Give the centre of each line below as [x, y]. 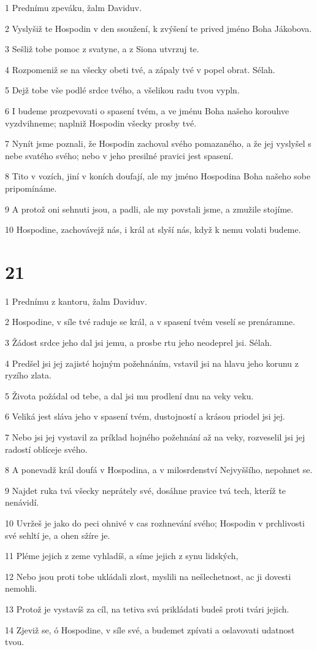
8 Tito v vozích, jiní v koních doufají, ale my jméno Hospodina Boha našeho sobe [158, 176]
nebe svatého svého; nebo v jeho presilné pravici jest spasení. [119, 155]
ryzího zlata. [28, 375]
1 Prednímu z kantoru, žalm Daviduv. [76, 301]
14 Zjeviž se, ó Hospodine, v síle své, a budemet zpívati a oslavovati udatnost [150, 629]
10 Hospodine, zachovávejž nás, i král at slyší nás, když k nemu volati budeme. [153, 229]
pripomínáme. [31, 188]
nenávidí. [22, 502]
